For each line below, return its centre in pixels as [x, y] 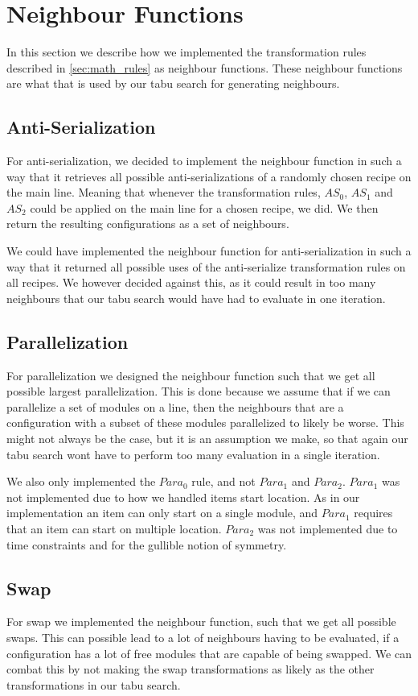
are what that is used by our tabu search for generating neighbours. [173, 83]
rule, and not [223, 481]
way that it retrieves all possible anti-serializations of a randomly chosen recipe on [209, 176]
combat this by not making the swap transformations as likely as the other [191, 669]
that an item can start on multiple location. [114, 528]
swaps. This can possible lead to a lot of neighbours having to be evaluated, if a [203, 637]
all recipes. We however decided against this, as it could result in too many [191, 282]
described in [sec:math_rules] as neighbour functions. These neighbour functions [205, 67]
